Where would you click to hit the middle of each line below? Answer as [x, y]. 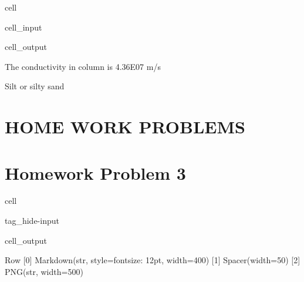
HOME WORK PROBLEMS [125, 127]
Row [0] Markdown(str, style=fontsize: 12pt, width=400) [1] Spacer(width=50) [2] [153, 260]
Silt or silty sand [35, 86]
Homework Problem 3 [95, 172]
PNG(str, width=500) [44, 271]
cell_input [23, 27]
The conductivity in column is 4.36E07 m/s [83, 66]
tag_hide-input [32, 221]
